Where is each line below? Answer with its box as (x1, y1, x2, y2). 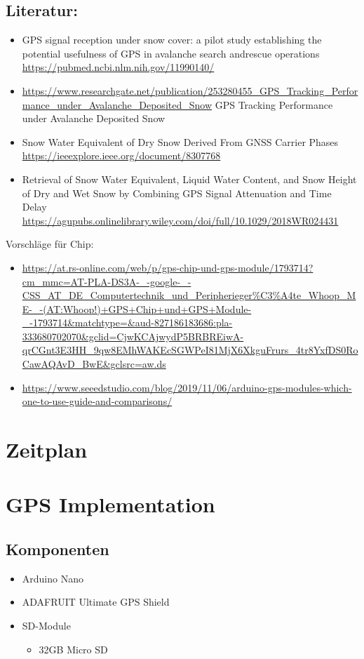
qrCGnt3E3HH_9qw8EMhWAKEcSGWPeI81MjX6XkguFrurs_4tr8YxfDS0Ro (22, 342, 358, 357)
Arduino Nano (22, 571, 83, 585)
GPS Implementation (6, 490, 215, 519)
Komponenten (6, 538, 109, 559)
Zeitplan (6, 435, 88, 464)
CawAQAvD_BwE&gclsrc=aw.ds (22, 357, 166, 371)
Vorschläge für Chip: (6, 237, 94, 251)
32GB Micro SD (39, 641, 108, 656)
